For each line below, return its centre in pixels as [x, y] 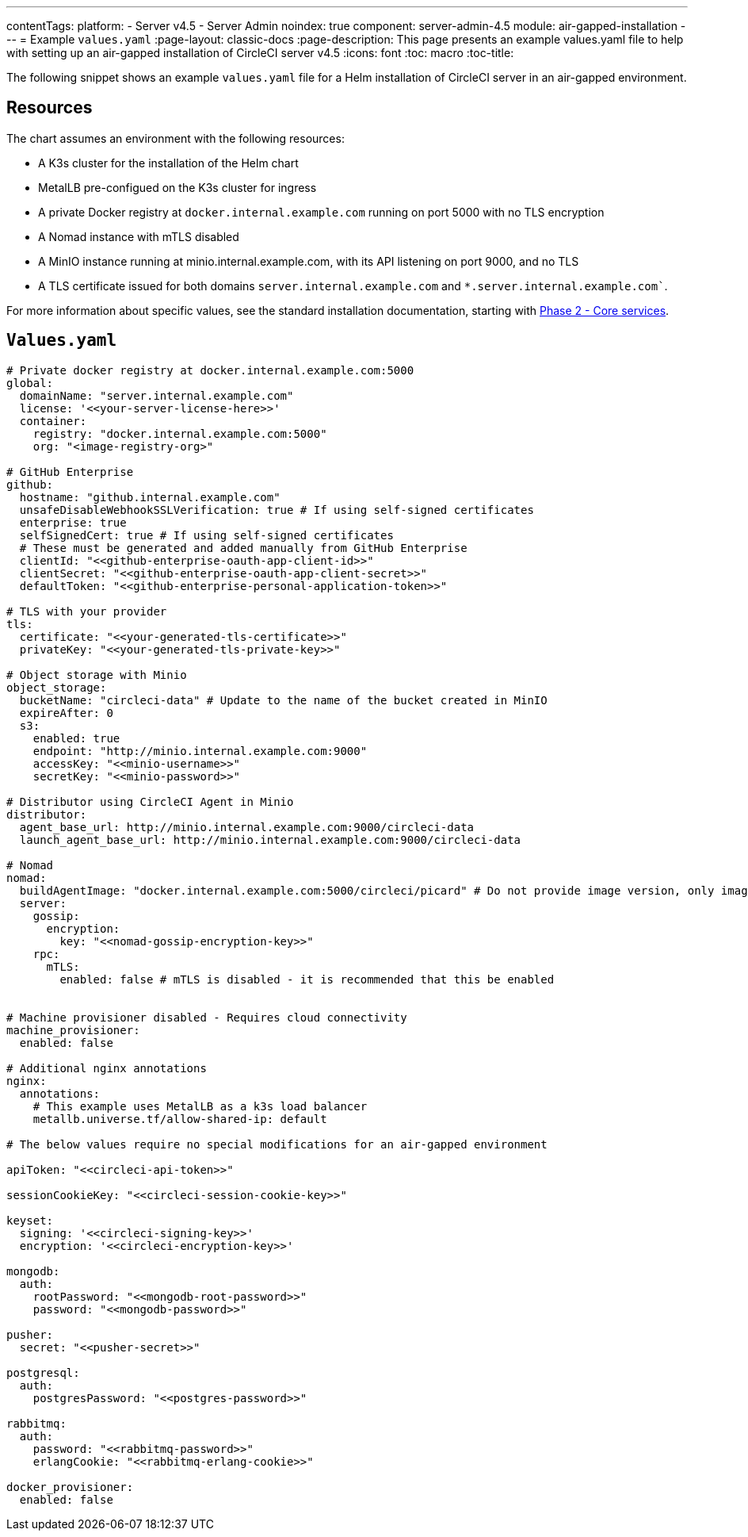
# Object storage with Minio [97, 675]
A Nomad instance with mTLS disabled [139, 236]
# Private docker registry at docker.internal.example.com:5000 [210, 370]
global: [30, 383]
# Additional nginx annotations [107, 1068]
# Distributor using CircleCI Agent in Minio [150, 801]
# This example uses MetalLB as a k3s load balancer [200, 1106]
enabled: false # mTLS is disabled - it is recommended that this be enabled [307, 979]
